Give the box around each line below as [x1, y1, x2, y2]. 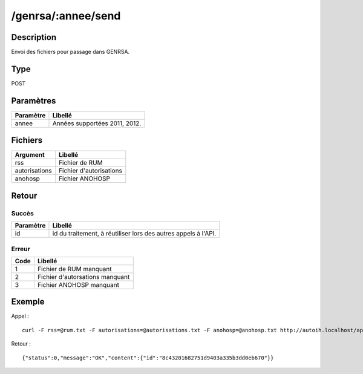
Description [11, 32, 57, 42]
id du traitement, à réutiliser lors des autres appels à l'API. [52, 229, 217, 238]
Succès [11, 209, 34, 217]
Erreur [11, 244, 30, 253]
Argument [15, 151, 45, 159]
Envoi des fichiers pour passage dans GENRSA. [11, 48, 130, 56]
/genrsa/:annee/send [11, 9, 121, 22]
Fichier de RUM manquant [37, 264, 112, 273]
